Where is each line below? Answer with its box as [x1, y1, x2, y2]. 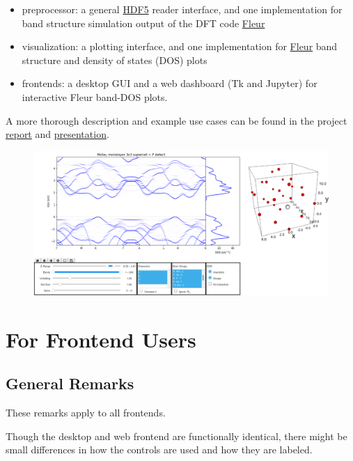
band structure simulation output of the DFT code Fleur [22, 15, 265, 30]
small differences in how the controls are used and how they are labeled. [6, 442, 313, 457]
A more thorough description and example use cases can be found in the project [6, 113, 347, 127]
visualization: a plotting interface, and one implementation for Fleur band [22, 39, 338, 54]
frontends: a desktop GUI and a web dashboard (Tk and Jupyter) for [22, 76, 317, 91]
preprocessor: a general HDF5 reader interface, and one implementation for [22, 2, 343, 16]
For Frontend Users [6, 325, 196, 353]
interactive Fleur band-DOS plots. [22, 89, 168, 104]
